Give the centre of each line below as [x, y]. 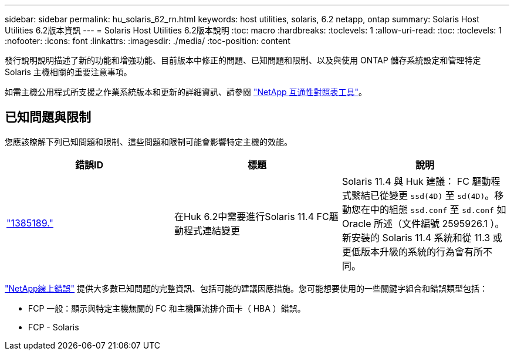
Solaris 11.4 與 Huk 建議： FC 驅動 [416, 181]
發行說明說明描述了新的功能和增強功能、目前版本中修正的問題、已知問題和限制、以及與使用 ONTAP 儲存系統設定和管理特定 [243, 60]
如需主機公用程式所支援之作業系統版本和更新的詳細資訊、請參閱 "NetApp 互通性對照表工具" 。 [186, 92]
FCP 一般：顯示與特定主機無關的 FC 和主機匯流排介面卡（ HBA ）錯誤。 [167, 308]
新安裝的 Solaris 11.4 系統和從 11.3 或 [422, 237]
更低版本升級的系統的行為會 [403, 251]
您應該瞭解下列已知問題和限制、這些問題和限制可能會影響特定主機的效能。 [148, 141]
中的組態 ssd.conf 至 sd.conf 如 [438, 209]
